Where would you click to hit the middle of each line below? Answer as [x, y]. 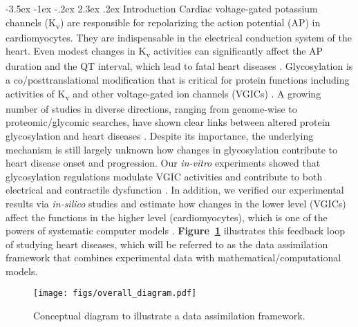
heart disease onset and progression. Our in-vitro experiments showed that [163, 163]
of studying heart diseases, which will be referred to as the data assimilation [167, 244]
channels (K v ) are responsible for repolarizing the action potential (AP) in [163, 23]
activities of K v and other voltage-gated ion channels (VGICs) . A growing [163, 94]
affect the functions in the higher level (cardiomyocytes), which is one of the [167, 217]
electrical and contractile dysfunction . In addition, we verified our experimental [175, 190]
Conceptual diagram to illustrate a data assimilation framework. [169, 316]
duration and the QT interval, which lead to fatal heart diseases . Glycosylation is [179, 66]
